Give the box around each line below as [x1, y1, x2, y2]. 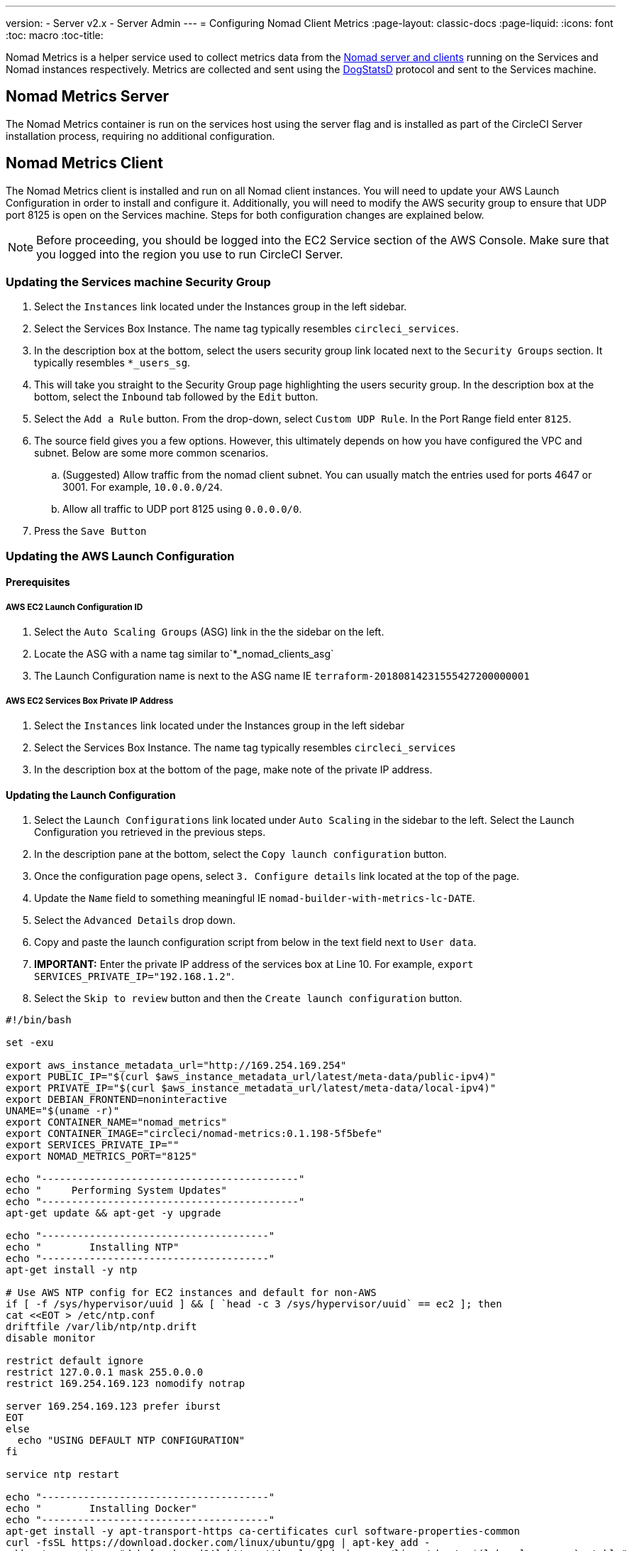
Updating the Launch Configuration [6, 788, 176, 801]
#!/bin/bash [6, 1014, 72, 1026]
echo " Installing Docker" [6, 1503, 197, 1515]
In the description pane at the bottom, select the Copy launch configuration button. [34, 848, 447, 861]
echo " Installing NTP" [6, 1241, 179, 1253]
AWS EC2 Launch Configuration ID [6, 602, 143, 612]
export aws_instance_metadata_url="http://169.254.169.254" [6, 1060, 347, 1072]
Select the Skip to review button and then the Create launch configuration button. [34, 992, 462, 1005]
